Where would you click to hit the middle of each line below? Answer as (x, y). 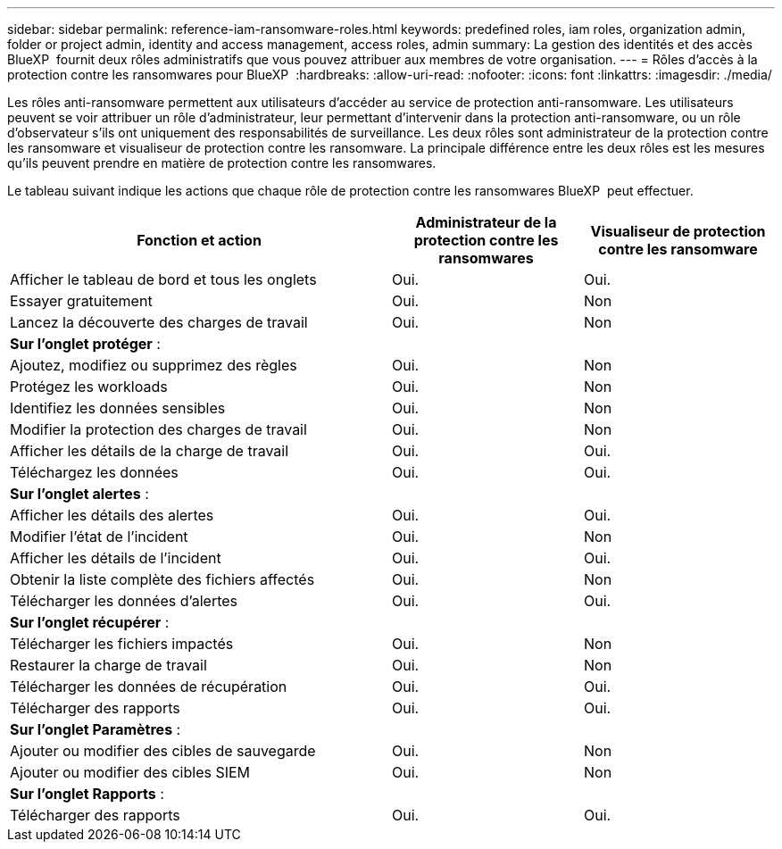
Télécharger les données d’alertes (124, 601)
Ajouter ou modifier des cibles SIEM (130, 772)
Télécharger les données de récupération (149, 687)
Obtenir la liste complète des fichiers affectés (162, 579)
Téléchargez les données (94, 472)
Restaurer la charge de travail (108, 665)
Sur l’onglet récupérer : (90, 622)
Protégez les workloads (89, 387)
